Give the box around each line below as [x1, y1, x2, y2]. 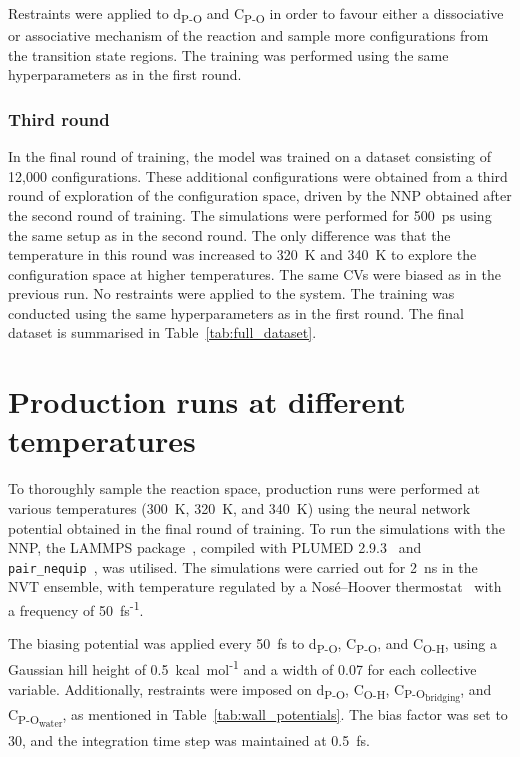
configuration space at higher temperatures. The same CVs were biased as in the [8, 263, 501, 284]
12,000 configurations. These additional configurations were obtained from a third [8, 165, 508, 186]
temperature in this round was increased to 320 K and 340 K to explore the [8, 244, 477, 265]
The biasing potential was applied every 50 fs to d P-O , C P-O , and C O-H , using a [8, 633, 497, 657]
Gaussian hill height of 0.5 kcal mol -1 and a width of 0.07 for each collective [8, 656, 477, 680]
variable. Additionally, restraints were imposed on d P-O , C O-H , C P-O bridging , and [8, 678, 492, 705]
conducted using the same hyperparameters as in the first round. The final [8, 302, 464, 323]
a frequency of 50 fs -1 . [8, 597, 144, 620]
